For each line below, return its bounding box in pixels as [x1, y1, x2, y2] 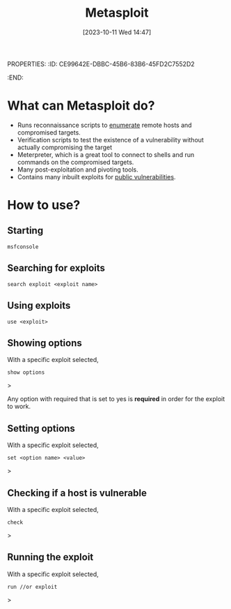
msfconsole [7, 243, 39, 250]
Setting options [7, 422, 75, 434]
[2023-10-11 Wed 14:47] [82, 28, 152, 36]
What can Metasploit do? [7, 98, 155, 114]
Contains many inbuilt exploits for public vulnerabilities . [17, 172, 176, 181]
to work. [7, 403, 31, 411]
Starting [7, 225, 44, 236]
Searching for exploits [7, 262, 106, 274]
